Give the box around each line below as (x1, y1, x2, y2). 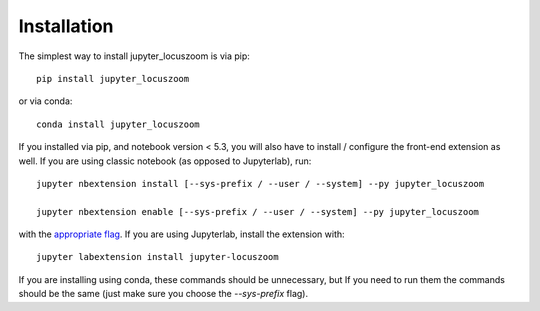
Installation (18, 15, 114, 37)
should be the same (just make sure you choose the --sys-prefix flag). (18, 288, 309, 300)
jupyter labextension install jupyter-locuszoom (36, 251, 279, 263)
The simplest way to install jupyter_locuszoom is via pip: (18, 50, 250, 62)
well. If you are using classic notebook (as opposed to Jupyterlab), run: (18, 155, 312, 167)
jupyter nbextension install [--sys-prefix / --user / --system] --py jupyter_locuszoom (36, 178, 485, 189)
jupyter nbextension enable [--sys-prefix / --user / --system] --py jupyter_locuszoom (36, 206, 480, 217)
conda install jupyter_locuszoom (36, 118, 200, 130)
